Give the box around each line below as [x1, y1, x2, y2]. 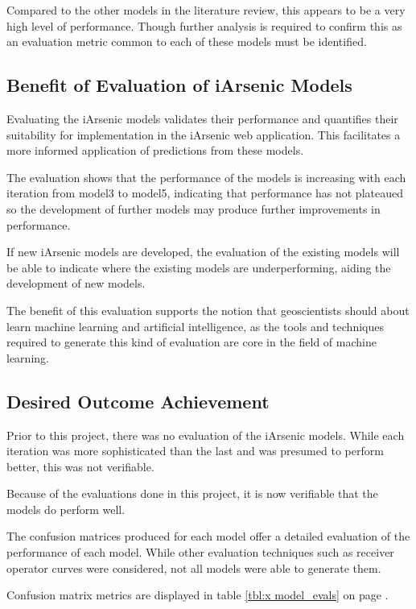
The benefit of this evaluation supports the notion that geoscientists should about [6, 301, 410, 318]
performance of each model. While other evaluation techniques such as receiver [6, 544, 394, 561]
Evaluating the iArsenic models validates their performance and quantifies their [6, 110, 398, 126]
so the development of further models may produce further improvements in [6, 200, 381, 217]
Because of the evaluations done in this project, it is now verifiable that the [6, 485, 378, 502]
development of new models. [6, 275, 146, 292]
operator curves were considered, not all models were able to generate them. [6, 559, 381, 576]
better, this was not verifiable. [6, 458, 154, 474]
